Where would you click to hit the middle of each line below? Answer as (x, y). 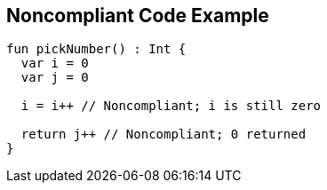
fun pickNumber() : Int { (96, 49)
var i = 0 (55, 63)
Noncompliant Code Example (138, 16)
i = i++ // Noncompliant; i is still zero (171, 106)
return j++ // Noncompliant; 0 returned (163, 135)
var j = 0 (55, 78)
